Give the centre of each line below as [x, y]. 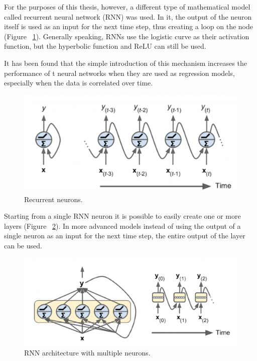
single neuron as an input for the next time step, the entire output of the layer [125, 236]
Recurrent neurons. [53, 199]
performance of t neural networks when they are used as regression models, [119, 73]
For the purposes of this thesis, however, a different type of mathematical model [127, 7]
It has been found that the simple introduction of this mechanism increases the [125, 63]
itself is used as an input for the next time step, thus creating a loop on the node [128, 26]
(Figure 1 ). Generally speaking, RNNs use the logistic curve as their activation [127, 36]
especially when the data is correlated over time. [79, 83]
